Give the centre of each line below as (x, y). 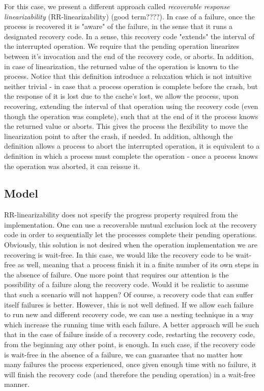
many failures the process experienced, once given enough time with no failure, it (130, 364)
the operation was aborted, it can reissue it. (72, 166)
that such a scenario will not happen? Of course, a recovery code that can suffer (129, 295)
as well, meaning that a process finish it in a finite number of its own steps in (138, 264)
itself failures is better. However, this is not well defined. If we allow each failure (129, 304)
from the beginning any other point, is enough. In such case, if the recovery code (130, 344)
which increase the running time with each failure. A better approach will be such (132, 324)
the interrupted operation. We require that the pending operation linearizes (122, 46)
